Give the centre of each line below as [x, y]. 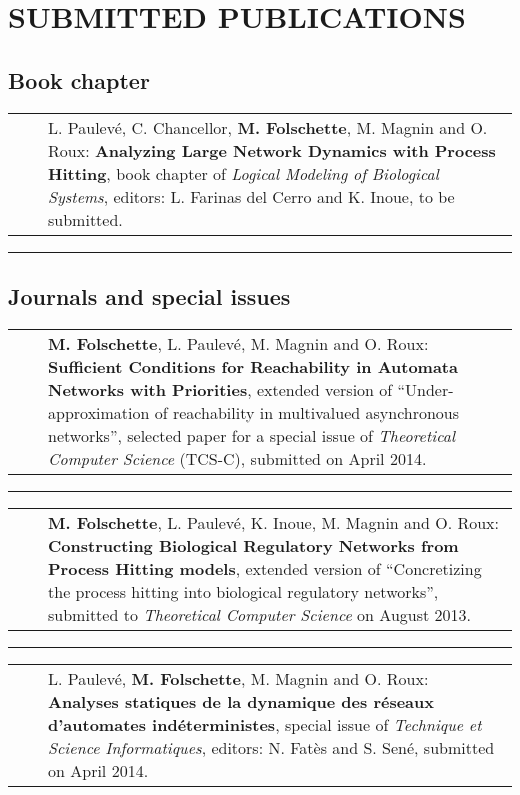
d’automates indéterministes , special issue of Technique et [265, 724]
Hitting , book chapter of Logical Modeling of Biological [243, 173]
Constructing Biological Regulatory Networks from [253, 545]
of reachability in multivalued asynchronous [307, 412]
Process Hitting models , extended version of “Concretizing [265, 568]
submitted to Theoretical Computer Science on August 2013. [259, 614]
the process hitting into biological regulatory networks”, [243, 591]
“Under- [425, 389]
